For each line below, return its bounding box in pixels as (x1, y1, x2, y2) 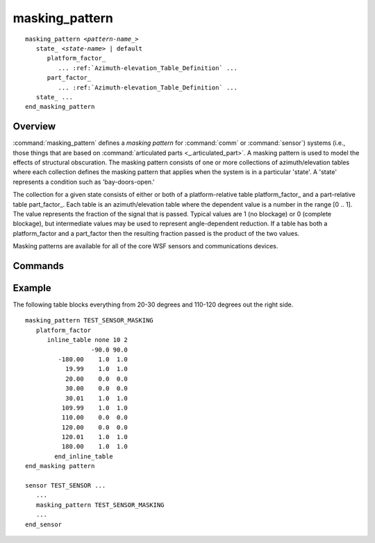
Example (12, 282, 51, 294)
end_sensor (25, 520, 62, 528)
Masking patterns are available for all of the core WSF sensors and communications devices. (12, 242, 278, 250)
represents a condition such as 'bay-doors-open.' (12, 178, 155, 186)
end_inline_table (54, 452, 114, 460)
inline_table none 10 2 (47, 336, 128, 344)
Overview (12, 121, 56, 132)
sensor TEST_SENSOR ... (25, 482, 106, 490)
